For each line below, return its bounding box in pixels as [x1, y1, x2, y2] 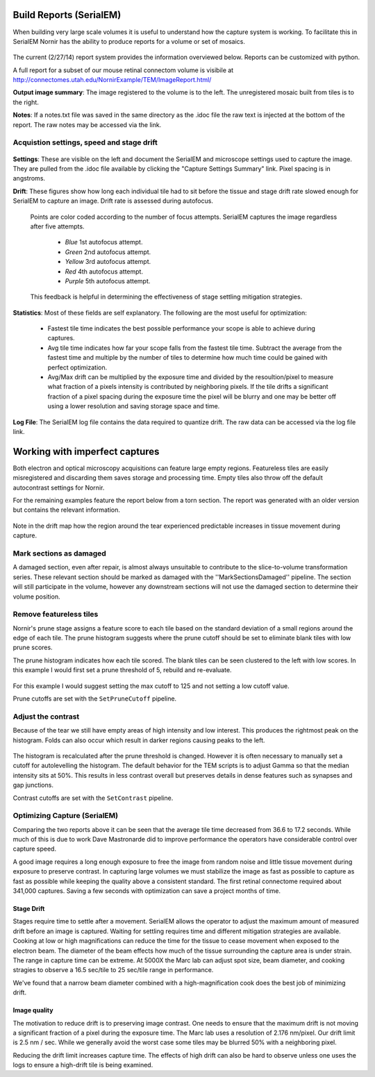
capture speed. [12, 844, 57, 853]
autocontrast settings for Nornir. [12, 483, 105, 492]
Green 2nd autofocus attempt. [65, 247, 151, 256]
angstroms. [12, 174, 45, 183]
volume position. [12, 592, 60, 601]
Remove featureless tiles [12, 610, 99, 619]
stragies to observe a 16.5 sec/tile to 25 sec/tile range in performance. [12, 966, 214, 974]
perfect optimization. [47, 363, 108, 371]
